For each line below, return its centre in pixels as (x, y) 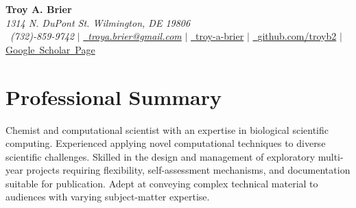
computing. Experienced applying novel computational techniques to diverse (166, 143)
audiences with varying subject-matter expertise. (108, 197)
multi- (331, 156)
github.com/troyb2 (297, 36)
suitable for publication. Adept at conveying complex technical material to (162, 183)
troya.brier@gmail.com (135, 36)
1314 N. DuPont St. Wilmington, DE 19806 (98, 22)
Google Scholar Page (50, 49)
